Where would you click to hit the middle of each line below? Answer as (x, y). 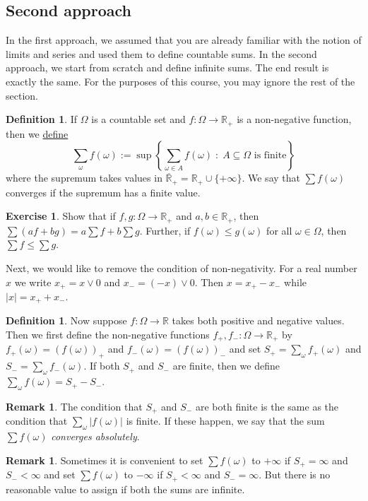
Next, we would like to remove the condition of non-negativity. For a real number (182, 267)
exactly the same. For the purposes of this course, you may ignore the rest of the (180, 81)
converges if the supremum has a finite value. (103, 192)
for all (279, 230)
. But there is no (295, 475)
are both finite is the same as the (267, 406)
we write (33, 282)
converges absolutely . (95, 436)
